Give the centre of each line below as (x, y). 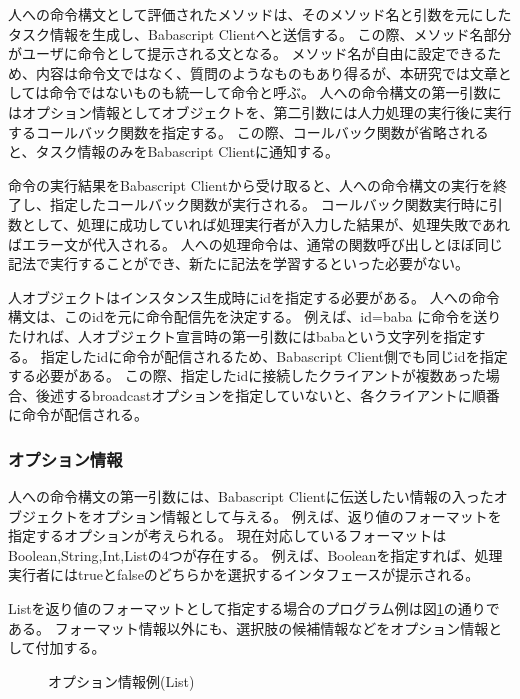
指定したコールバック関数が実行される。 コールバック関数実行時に (269, 204)
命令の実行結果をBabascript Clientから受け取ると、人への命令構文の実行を (251, 184)
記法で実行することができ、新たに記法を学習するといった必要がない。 (239, 263)
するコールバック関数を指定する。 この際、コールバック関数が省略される (248, 131)
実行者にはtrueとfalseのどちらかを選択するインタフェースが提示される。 (244, 574)
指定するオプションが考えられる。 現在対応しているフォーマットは (227, 535)
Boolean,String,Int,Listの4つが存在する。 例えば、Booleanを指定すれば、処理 (255, 554)
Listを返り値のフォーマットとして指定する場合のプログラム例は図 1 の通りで (254, 608)
